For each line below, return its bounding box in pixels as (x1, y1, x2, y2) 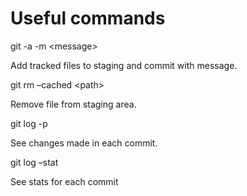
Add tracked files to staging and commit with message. (10, 59, 238, 71)
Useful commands (10, 7, 166, 30)
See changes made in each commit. (10, 137, 158, 149)
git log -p (10, 117, 48, 129)
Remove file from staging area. (10, 98, 137, 110)
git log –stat (10, 156, 59, 168)
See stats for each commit (10, 175, 119, 187)
